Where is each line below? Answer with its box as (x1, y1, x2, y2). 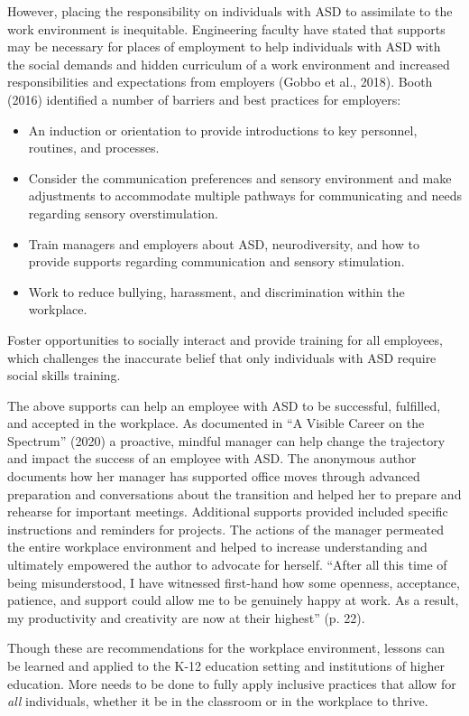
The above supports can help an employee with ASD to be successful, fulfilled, (7, 395, 441, 414)
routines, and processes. (28, 138, 160, 157)
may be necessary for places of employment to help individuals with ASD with (7, 37, 441, 56)
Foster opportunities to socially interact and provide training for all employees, (7, 330, 443, 349)
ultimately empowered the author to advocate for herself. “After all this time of (7, 555, 447, 574)
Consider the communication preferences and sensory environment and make (28, 168, 452, 187)
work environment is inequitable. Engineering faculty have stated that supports (7, 19, 446, 38)
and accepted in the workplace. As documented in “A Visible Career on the (7, 414, 425, 432)
